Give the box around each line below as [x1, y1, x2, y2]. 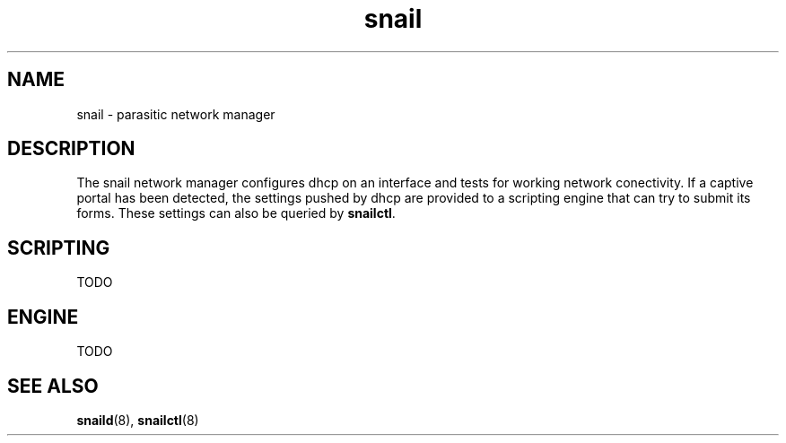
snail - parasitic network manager [76, 106, 275, 122]
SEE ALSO [7, 374, 99, 397]
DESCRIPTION [7, 137, 135, 161]
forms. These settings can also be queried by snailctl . [76, 205, 396, 221]
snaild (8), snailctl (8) [76, 412, 199, 428]
